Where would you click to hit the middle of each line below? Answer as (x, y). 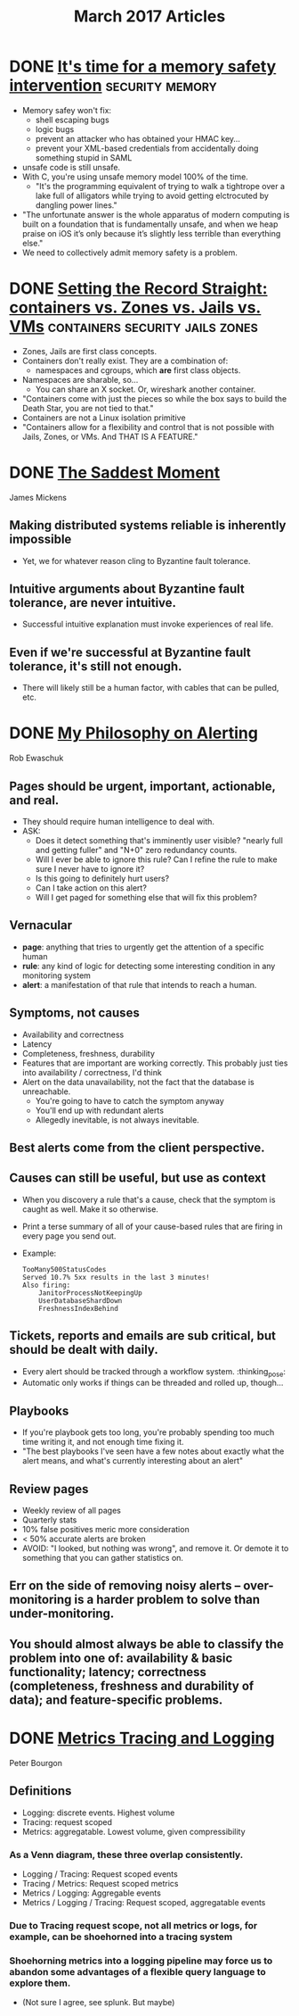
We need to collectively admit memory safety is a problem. (129, 253)
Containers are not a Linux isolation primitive (104, 418)
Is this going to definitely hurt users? (102, 878)
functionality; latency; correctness (108, 1672)
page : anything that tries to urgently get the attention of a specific (143, 947)
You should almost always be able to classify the (147, 1644)
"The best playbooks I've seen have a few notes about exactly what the (153, 1451)
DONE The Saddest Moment (115, 473)
